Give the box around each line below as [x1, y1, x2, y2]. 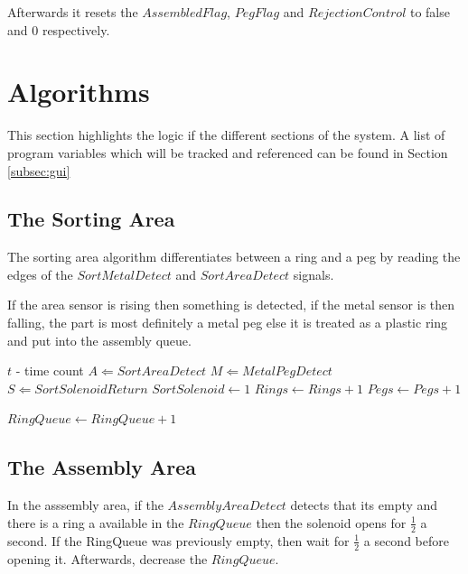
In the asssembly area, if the [7, 495, 164, 514]
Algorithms [7, 73, 150, 110]
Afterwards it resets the [7, 3, 138, 21]
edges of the [7, 264, 73, 283]
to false [409, 3, 450, 21]
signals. [293, 264, 334, 283]
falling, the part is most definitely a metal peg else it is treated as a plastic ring [7, 313, 448, 332]
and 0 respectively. [7, 20, 110, 39]
